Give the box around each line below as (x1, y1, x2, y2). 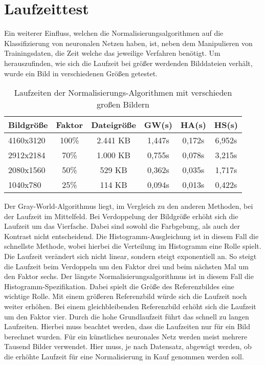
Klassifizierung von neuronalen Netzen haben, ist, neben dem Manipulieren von (4, 37, 253, 48)
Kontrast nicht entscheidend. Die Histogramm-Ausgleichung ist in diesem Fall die (4, 230, 259, 241)
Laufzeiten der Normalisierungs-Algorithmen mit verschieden (14, 87, 232, 99)
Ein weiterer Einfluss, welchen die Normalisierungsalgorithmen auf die (4, 28, 224, 38)
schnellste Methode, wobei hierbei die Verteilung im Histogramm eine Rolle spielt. (4, 241, 261, 251)
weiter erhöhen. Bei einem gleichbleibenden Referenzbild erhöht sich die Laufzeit (4, 301, 256, 312)
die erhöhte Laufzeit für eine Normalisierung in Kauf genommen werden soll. (4, 351, 244, 361)
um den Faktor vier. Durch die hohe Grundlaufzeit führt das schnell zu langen (4, 311, 249, 321)
